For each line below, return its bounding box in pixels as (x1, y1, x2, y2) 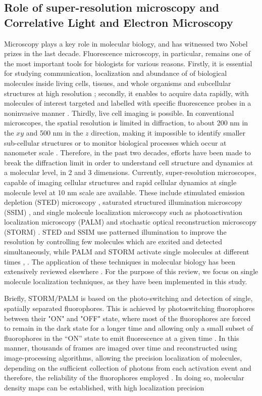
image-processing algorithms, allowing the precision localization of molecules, (4, 353, 242, 363)
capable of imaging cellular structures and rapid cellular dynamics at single (4, 177, 237, 187)
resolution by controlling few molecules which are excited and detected (4, 236, 222, 247)
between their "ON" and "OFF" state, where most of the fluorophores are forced (4, 313, 251, 323)
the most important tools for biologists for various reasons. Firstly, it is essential (4, 58, 252, 68)
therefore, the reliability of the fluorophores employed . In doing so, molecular (4, 372, 244, 383)
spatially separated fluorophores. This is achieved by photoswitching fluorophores (4, 303, 255, 314)
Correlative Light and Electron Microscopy (4, 14, 233, 30)
